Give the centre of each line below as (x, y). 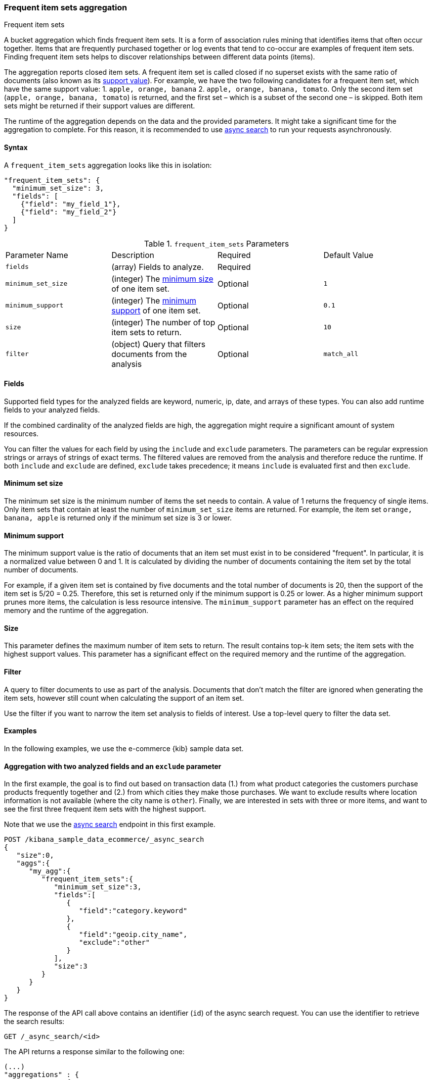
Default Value (348, 255)
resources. (21, 433)
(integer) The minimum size (162, 279)
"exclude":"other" (114, 943)
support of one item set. (156, 310)
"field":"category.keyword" (133, 911)
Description (133, 255)
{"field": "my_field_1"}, (71, 204)
